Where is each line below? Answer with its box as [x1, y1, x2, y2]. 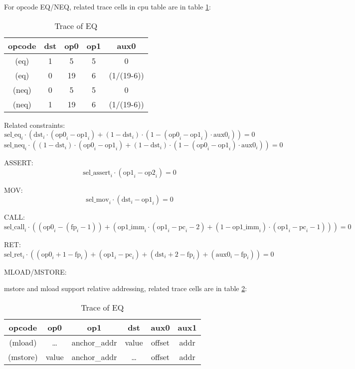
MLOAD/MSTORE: [4, 266, 67, 277]
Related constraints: [4, 119, 65, 130]
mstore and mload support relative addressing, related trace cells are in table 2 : [4, 283, 247, 294]
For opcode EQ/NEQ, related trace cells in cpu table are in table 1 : [4, 1, 211, 11]
